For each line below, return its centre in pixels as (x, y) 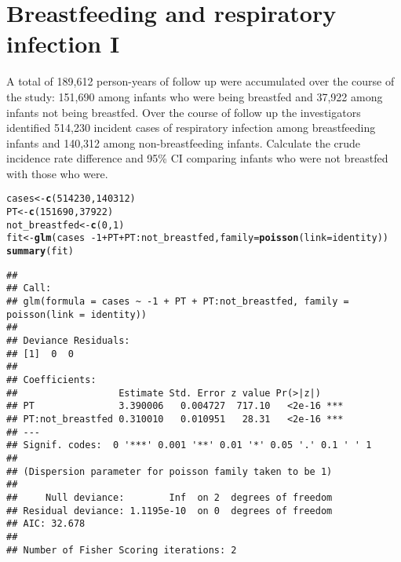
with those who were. (57, 173)
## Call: (29, 288)
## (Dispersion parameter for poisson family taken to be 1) (170, 471)
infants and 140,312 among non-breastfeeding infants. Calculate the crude (184, 142)
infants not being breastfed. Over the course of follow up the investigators (184, 112)
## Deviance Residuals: (68, 341)
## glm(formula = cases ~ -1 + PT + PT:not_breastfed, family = (178, 302)
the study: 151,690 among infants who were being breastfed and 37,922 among (195, 96)
